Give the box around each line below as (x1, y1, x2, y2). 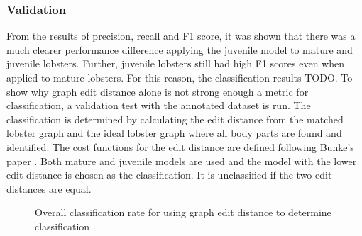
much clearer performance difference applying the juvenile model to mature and (6, 42, 353, 57)
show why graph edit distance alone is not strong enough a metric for (6, 84, 309, 99)
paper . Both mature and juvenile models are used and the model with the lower (6, 153, 357, 168)
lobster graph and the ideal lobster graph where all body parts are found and (6, 125, 342, 140)
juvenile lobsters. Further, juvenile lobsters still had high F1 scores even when (6, 56, 344, 71)
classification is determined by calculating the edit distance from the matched (6, 111, 344, 126)
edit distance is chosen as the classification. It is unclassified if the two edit (6, 167, 332, 182)
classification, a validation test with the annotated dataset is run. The (6, 98, 311, 113)
